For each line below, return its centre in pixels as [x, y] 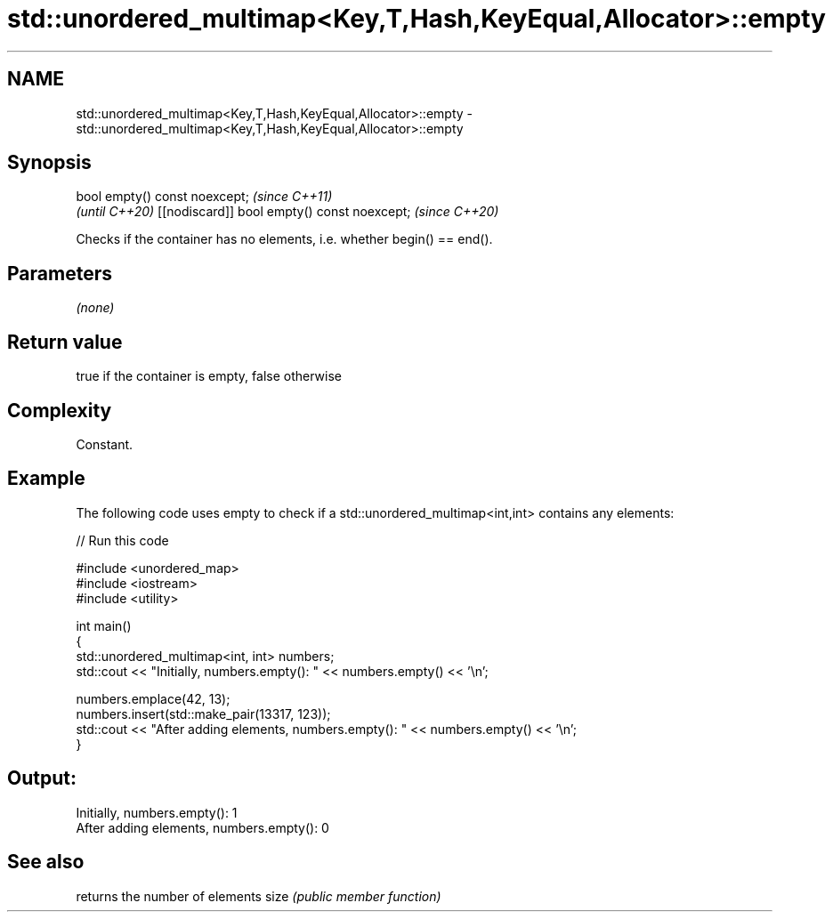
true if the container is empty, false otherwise [209, 376]
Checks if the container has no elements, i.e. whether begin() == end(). [284, 239]
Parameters [60, 273]
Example [46, 479]
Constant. [105, 444]
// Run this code [122, 540]
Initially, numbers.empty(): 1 [157, 812]
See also [46, 862]
